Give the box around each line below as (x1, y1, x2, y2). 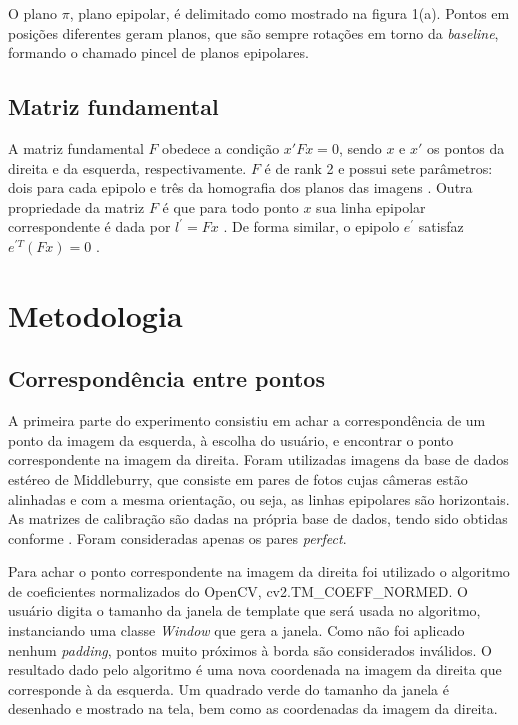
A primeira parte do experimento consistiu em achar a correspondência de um (8, 410, 486, 431)
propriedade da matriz (8, 196, 145, 217)
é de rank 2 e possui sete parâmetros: (264, 157, 493, 178)
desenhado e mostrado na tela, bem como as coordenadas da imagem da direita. (8, 698, 498, 719)
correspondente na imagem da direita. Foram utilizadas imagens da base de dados (8, 449, 509, 470)
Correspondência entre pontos (8, 363, 325, 394)
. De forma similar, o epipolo (223, 216, 400, 237)
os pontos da (427, 137, 505, 158)
